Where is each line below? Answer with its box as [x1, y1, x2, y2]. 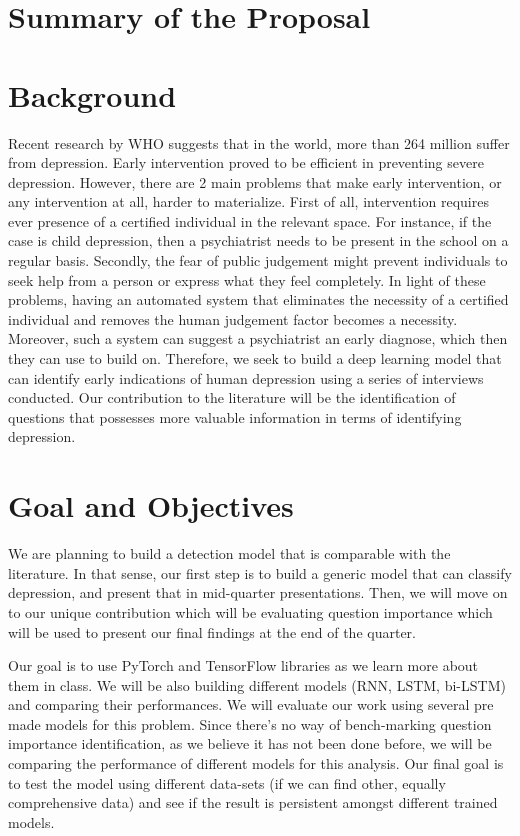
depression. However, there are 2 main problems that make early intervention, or [8, 171, 502, 192]
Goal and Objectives [8, 485, 294, 526]
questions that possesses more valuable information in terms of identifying [8, 406, 462, 427]
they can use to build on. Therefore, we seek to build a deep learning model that [8, 348, 502, 369]
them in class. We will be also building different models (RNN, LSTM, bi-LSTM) [8, 674, 506, 695]
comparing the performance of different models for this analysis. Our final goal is [8, 753, 504, 774]
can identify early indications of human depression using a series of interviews [8, 367, 484, 388]
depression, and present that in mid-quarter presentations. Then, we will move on [8, 582, 508, 603]
